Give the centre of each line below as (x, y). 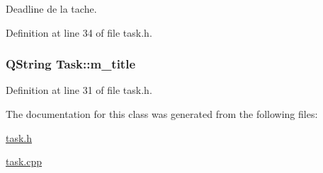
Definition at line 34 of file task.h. (79, 32)
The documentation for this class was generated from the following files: (162, 114)
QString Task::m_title (71, 64)
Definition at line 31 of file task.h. (79, 90)
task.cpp (24, 161)
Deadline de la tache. (51, 8)
